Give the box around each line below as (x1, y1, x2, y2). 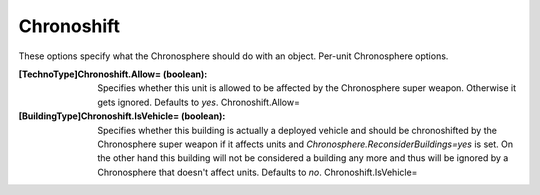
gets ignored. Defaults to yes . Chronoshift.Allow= (97, 96, 300, 108)
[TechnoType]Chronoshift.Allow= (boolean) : (18, 68, 208, 80)
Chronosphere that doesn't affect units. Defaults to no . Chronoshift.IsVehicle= (97, 166, 418, 178)
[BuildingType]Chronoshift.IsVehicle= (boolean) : (18, 110, 226, 122)
